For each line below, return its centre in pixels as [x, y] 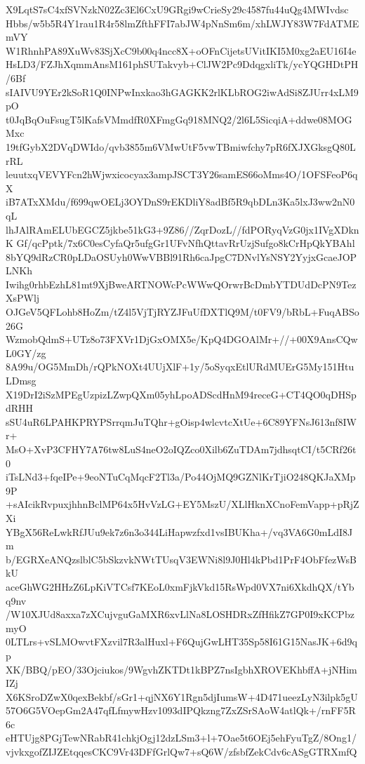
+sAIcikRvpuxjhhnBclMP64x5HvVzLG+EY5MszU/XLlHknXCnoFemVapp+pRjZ [182, 504]
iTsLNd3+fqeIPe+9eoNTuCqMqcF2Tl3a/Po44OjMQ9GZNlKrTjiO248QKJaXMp [181, 477]
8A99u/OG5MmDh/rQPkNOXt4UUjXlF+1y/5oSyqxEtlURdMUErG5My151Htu [180, 367]
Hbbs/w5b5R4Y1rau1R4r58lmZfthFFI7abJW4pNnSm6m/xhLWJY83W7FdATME [182, 23]
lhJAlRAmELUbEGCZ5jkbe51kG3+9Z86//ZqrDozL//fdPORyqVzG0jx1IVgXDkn [182, 229]
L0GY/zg [26, 353]
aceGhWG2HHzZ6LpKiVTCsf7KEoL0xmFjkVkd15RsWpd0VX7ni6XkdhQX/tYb [180, 586]
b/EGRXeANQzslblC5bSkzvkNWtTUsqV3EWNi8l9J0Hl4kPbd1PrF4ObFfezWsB [181, 559]
